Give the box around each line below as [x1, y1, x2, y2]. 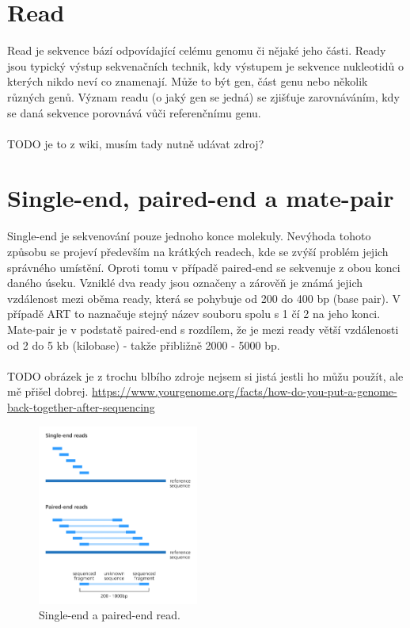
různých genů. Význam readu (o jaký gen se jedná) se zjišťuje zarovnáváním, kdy [7, 88, 400, 105]
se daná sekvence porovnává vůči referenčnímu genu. [7, 104, 261, 121]
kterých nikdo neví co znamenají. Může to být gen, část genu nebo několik [7, 73, 368, 90]
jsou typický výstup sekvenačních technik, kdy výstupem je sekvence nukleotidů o [7, 57, 404, 74]
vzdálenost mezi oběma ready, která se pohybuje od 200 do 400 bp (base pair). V [7, 289, 401, 306]
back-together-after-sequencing [7, 398, 155, 415]
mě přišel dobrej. [7, 383, 89, 400]
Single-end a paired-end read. [39, 607, 180, 623]
